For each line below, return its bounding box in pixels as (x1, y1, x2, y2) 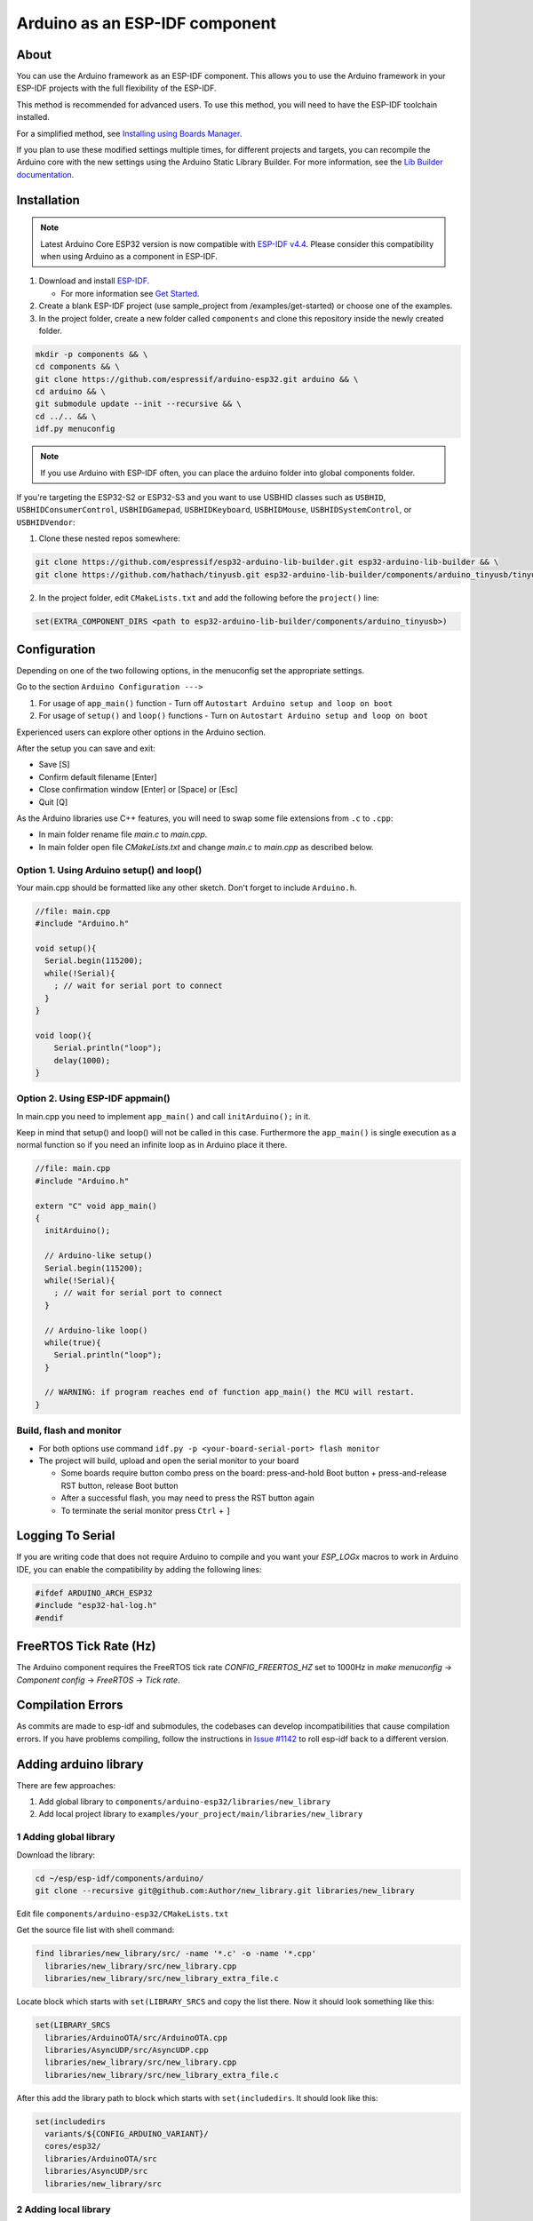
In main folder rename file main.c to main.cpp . (38, 829, 208, 840)
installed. (16, 112, 51, 123)
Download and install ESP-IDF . (38, 275, 150, 286)
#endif (35, 1612, 64, 1623)
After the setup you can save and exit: (16, 743, 155, 753)
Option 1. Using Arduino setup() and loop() (16, 864, 203, 876)
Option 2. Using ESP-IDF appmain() (16, 1093, 171, 1105)
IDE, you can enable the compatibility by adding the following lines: (16, 1564, 262, 1574)
